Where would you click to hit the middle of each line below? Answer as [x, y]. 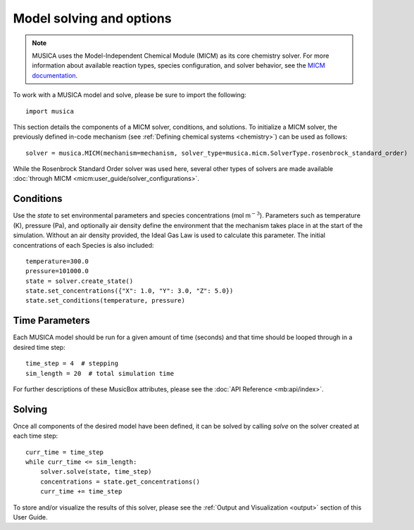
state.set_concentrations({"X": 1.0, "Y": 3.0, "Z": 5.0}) [130, 291]
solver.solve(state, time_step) [96, 472]
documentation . [55, 75]
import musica [50, 111]
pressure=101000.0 [57, 271]
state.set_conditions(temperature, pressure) [106, 301]
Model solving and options [92, 18]
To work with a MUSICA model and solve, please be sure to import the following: [130, 95]
